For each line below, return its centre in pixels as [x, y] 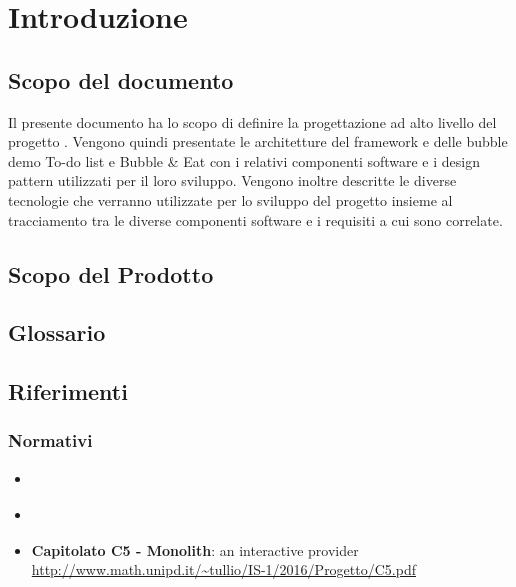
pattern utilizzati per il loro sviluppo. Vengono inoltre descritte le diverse [232, 180]
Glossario [57, 332]
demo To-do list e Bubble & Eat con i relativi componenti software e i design [244, 160]
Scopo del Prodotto [111, 273]
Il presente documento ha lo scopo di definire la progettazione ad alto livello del [252, 121]
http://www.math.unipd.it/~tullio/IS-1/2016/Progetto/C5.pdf [223, 569]
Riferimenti [68, 391]
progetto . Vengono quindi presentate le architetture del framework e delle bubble [258, 141]
